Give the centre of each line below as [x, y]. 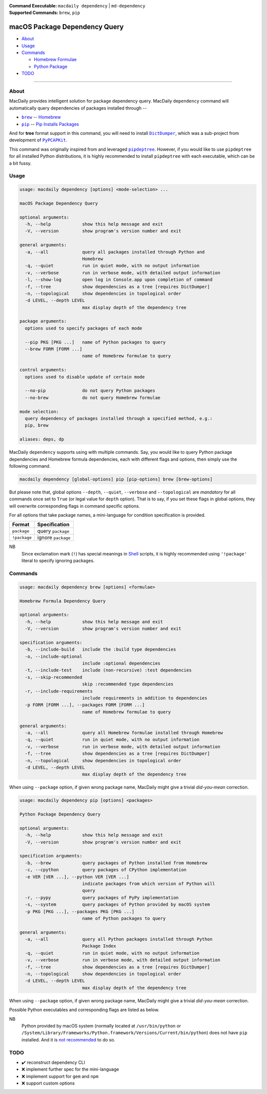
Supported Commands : [34, 13]
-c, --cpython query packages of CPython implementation [106, 870]
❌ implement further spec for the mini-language [70, 1069]
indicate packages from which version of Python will [148, 883]
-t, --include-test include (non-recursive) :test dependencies [108, 670]
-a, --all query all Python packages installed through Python [119, 939]
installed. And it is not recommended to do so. [68, 1039]
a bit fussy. [20, 163]
